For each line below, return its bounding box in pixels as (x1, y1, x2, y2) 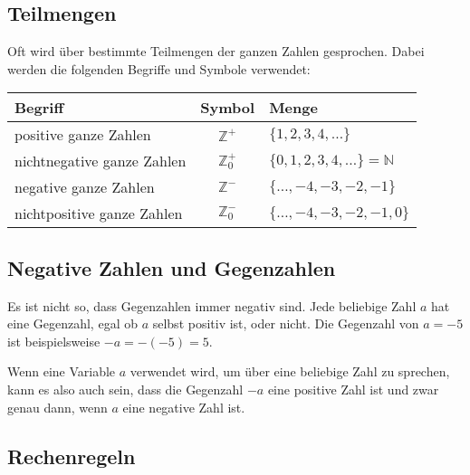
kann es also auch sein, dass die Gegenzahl (7, 379, 244, 398)
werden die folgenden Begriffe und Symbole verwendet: (7, 59, 311, 78)
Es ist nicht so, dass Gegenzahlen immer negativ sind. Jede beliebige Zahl (7, 296, 417, 315)
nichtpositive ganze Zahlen (14, 203, 183, 224)
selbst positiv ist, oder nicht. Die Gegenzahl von (152, 314, 419, 333)
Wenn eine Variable (7, 362, 116, 381)
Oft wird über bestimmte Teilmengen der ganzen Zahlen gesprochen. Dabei (7, 42, 425, 61)
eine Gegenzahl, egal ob (7, 314, 138, 333)
